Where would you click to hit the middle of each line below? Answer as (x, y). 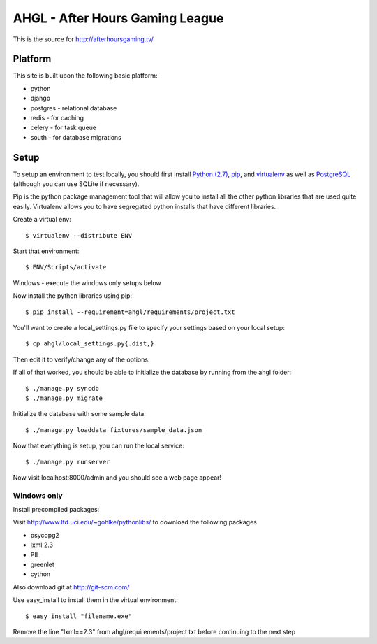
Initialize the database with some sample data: (79, 414)
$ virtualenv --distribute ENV (79, 235)
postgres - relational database (74, 108)
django (40, 99)
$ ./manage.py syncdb (62, 388)
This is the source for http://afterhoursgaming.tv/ (83, 39)
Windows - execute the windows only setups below (87, 282)
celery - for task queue (64, 128)
